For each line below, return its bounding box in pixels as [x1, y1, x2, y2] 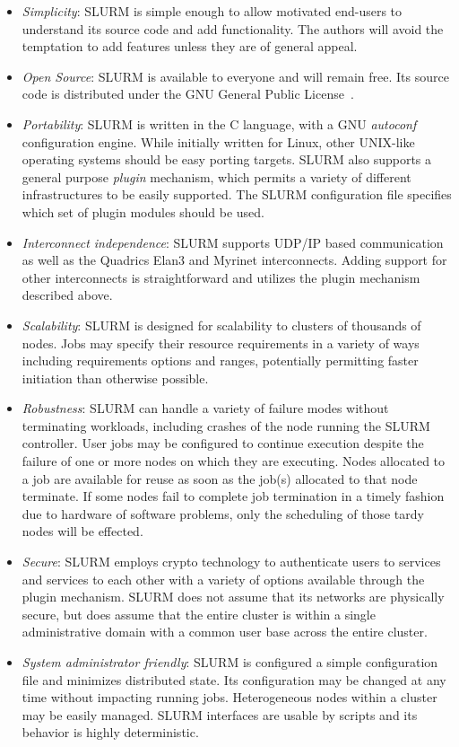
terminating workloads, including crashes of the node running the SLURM [22, 416, 430, 435]
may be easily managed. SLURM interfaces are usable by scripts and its [22, 705, 418, 724]
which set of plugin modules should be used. [22, 202, 265, 221]
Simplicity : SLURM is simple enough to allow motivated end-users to [22, 2, 403, 20]
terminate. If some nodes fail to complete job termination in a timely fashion [22, 487, 445, 505]
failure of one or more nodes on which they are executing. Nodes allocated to [22, 452, 446, 470]
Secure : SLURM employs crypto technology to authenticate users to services [22, 552, 441, 571]
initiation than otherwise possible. [22, 368, 209, 387]
